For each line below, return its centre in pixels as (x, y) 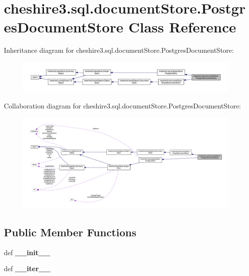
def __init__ (27, 252)
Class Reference (182, 27)
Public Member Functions (70, 232)
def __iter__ (27, 268)
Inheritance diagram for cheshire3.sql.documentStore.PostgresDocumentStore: (119, 50)
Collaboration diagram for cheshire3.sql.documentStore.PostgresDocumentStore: (123, 106)
